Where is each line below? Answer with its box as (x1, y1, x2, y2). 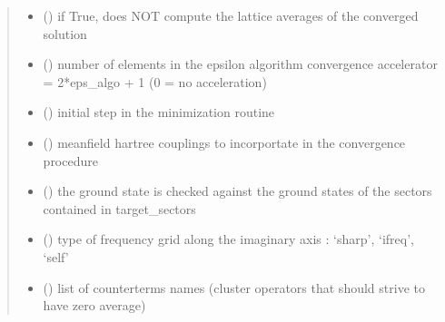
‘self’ (43, 247, 69, 266)
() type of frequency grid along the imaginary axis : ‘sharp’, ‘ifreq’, (43, 229, 414, 249)
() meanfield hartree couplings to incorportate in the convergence (43, 132, 406, 151)
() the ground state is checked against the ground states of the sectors (43, 181, 432, 200)
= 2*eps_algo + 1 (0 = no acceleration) (43, 72, 267, 91)
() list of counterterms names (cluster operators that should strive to (43, 278, 425, 297)
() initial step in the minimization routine (43, 102, 275, 122)
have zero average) (43, 296, 146, 315)
